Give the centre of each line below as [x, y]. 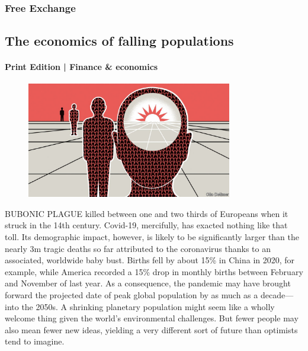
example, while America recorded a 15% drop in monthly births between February [154, 271]
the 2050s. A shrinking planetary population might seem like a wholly [148, 306]
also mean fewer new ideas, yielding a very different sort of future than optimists [151, 329]
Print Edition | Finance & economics [81, 67]
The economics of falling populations [119, 41]
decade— [277, 294]
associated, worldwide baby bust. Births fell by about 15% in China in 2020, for [150, 260]
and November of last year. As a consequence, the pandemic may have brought [148, 283]
